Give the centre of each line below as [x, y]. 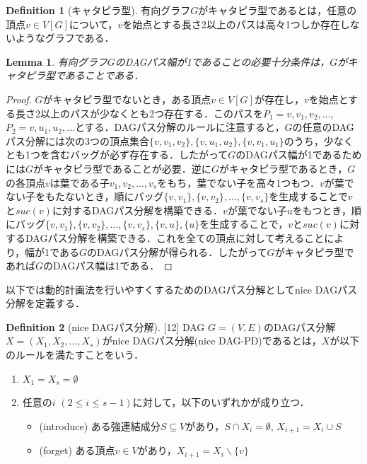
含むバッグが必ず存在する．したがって [139, 155]
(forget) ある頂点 [77, 450]
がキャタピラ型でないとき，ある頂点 [127, 99]
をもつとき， [322, 210]
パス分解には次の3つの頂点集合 [77, 140]
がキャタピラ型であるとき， [283, 168]
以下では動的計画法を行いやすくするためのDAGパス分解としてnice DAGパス [182, 289]
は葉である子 [80, 182]
